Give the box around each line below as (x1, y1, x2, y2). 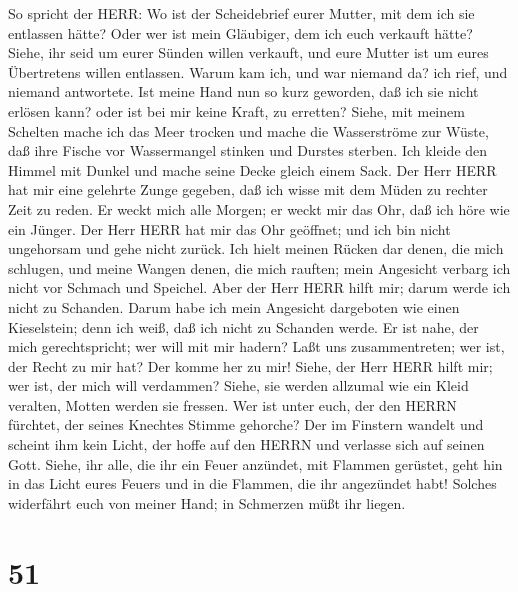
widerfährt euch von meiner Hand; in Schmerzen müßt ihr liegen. (8, 492, 406, 513)
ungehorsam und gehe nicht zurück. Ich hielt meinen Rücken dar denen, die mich (8, 238, 504, 259)
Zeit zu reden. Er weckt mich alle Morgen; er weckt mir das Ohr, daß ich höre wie (8, 198, 510, 219)
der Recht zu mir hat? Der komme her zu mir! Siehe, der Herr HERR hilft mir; (8, 355, 493, 376)
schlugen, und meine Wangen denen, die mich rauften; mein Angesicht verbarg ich (8, 257, 511, 278)
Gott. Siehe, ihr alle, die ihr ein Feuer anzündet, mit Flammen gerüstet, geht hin (8, 453, 503, 474)
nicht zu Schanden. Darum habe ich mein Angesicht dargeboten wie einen (8, 296, 460, 317)
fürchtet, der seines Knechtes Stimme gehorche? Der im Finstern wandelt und (8, 414, 484, 435)
